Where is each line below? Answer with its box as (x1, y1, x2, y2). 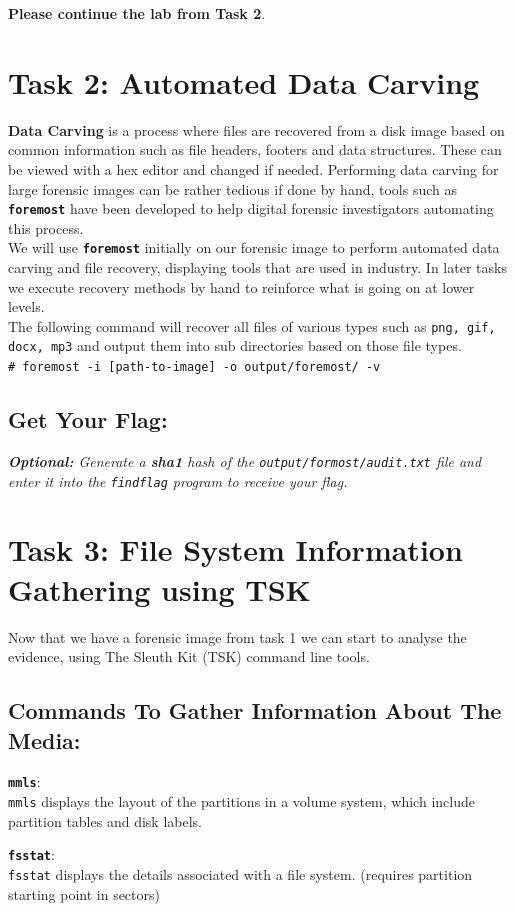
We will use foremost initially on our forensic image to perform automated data (8, 237, 500, 258)
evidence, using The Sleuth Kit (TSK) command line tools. (8, 646, 370, 667)
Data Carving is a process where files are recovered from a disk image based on (8, 119, 505, 140)
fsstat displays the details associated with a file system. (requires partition (8, 863, 473, 884)
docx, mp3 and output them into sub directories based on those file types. (8, 335, 462, 356)
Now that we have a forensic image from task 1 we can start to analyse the (8, 626, 467, 647)
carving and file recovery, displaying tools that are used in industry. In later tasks (8, 257, 507, 277)
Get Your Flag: (8, 404, 168, 435)
